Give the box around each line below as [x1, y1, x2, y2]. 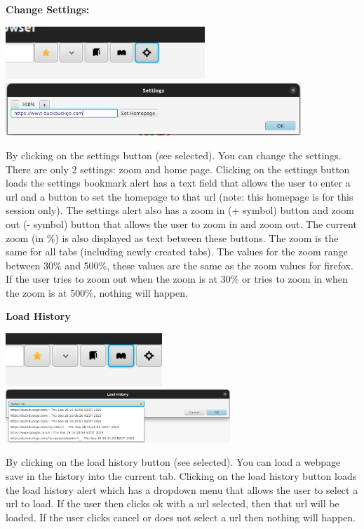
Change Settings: [6, 2, 90, 16]
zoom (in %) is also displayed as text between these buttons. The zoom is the [6, 230, 339, 245]
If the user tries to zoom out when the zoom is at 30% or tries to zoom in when [6, 272, 348, 286]
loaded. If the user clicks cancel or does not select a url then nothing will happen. [6, 509, 356, 524]
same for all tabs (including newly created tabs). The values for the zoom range [6, 244, 348, 259]
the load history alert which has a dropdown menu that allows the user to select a [6, 482, 358, 497]
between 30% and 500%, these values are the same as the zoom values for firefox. [6, 257, 353, 272]
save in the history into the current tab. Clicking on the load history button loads [6, 469, 357, 483]
